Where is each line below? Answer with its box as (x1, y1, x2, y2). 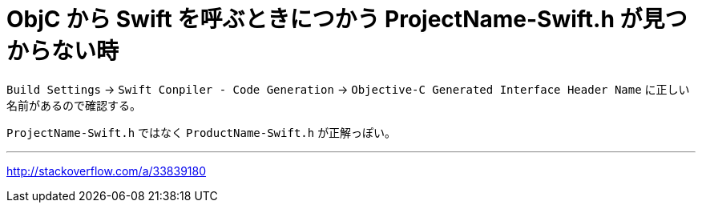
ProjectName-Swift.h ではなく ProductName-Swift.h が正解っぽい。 (6, 125, 397, 139)
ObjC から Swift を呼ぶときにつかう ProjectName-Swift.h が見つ (6, 6, 688, 33)
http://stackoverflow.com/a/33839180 (6, 163, 207, 178)
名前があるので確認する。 (6, 98, 141, 112)
